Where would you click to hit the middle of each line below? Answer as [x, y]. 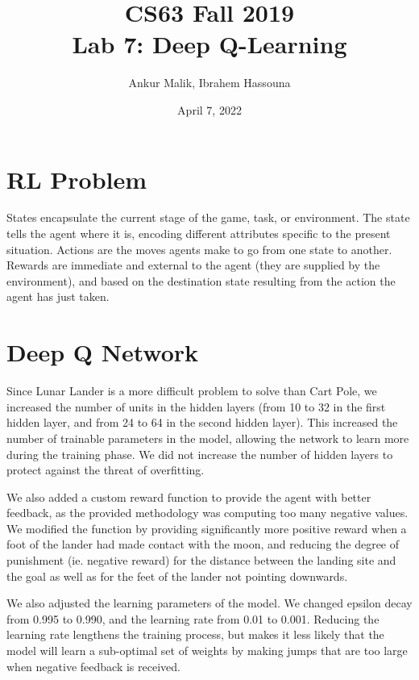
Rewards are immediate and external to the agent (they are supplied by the [193, 265]
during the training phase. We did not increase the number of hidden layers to [200, 454]
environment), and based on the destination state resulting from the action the [201, 280]
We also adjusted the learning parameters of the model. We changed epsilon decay [209, 603]
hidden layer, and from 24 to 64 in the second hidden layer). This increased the [202, 422]
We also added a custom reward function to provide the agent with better [189, 496]
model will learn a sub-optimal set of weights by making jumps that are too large [207, 651]
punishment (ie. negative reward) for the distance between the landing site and [201, 560]
